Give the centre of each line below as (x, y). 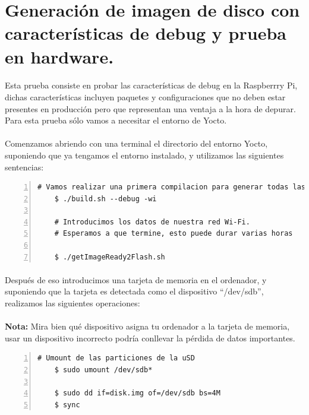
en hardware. (59, 56)
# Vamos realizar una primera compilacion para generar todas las (172, 187)
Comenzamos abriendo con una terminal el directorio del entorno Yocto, (136, 143)
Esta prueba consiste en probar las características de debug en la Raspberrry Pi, (151, 85)
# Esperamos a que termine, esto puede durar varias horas (174, 234)
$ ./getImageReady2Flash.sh (110, 257)
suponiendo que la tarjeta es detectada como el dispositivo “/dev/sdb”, (134, 291)
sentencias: (24, 167)
